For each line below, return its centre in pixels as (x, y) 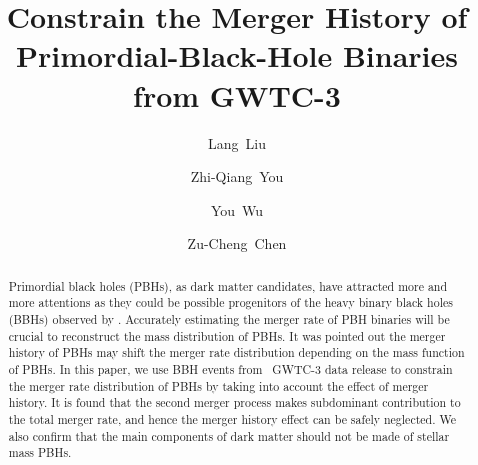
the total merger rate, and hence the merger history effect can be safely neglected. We (232, 418)
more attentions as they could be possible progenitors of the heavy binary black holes (230, 302)
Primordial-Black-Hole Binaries (237, 55)
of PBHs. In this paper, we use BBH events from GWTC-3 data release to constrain (230, 368)
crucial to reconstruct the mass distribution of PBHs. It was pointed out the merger (227, 335)
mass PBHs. (40, 452)
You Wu (237, 209)
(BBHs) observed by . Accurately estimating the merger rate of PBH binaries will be (229, 318)
